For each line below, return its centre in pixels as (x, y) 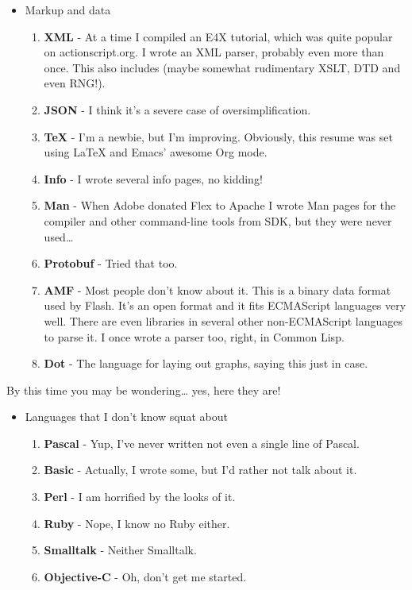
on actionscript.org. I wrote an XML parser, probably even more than (214, 52)
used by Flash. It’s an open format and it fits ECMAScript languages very (225, 305)
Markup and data (68, 10)
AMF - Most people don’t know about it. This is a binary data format (218, 289)
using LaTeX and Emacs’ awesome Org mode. (156, 152)
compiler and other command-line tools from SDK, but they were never (218, 220)
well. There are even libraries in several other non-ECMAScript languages (223, 320)
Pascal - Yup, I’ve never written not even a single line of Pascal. (202, 443)
